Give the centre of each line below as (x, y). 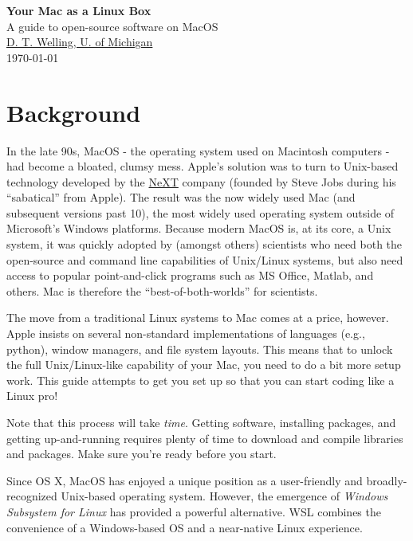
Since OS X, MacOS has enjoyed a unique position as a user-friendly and (185, 480)
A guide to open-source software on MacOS (112, 26)
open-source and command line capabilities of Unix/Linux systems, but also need (205, 259)
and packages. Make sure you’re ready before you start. (142, 454)
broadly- (387, 480)
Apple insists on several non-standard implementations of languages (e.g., (186, 333)
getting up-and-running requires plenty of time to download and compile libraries (205, 438)
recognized (32, 496)
